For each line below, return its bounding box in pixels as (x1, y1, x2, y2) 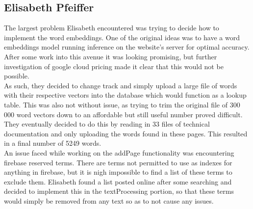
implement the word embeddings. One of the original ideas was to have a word (4, 32, 240, 42)
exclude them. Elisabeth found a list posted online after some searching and (4, 176, 232, 186)
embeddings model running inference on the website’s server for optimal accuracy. (4, 42, 250, 52)
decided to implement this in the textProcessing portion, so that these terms (4, 186, 234, 196)
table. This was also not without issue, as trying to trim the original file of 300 (4, 99, 240, 109)
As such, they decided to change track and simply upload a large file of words (4, 80, 237, 90)
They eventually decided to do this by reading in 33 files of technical (4, 119, 210, 129)
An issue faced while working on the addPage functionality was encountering (4, 147, 234, 157)
